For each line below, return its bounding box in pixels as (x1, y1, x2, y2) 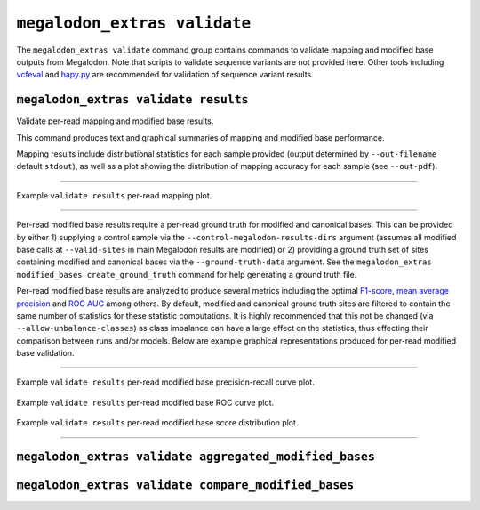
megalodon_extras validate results (16, 93, 249, 107)
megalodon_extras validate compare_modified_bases (16, 478, 355, 493)
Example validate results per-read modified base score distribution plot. (16, 417, 299, 428)
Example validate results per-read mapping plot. (16, 190, 212, 200)
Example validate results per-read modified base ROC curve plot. (16, 397, 275, 408)
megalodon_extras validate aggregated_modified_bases (16, 449, 375, 465)
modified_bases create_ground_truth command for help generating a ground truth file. (16, 269, 357, 279)
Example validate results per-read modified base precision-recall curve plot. (16, 376, 315, 387)
